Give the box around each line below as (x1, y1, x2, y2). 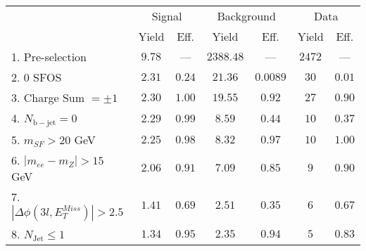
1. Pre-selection (11, 49, 87, 65)
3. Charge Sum (11, 89, 85, 105)
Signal (151, 8, 182, 24)
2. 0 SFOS (11, 69, 62, 85)
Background (217, 8, 276, 24)
